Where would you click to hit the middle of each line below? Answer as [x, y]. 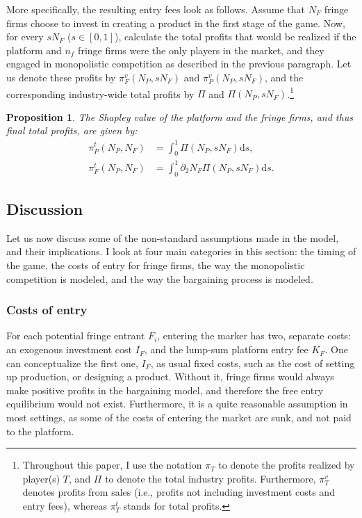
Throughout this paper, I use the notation [112, 465]
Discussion [45, 209]
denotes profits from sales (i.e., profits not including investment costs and [179, 492]
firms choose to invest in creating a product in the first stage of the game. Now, [176, 23]
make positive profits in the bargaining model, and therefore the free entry [165, 390]
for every [25, 37]
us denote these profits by [61, 77]
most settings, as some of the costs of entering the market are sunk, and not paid [179, 418]
